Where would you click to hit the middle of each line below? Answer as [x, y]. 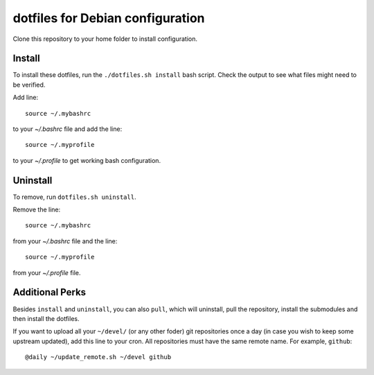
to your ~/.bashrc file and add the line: [68, 129]
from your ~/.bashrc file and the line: [65, 241]
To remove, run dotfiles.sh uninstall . [74, 197]
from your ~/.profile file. [47, 272]
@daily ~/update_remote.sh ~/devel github [98, 357]
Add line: [25, 98]
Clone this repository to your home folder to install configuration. [105, 39]
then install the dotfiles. [46, 318]
